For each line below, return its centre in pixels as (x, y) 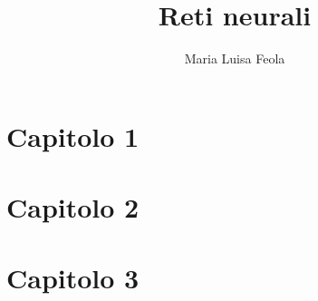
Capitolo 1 (73, 136)
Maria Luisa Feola (235, 58)
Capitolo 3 (73, 278)
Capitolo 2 (73, 207)
